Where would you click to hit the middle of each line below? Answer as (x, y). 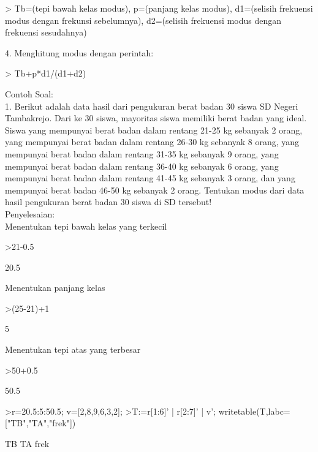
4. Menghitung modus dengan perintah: (79, 52)
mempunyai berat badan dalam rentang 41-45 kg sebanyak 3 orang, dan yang (150, 178)
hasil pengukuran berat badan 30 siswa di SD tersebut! (108, 202)
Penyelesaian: (30, 213)
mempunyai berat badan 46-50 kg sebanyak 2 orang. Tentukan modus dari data (155, 190)
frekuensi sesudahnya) (46, 32)
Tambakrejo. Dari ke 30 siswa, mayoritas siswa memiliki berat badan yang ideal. (156, 118)
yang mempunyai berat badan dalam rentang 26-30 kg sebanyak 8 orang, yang (152, 142)
